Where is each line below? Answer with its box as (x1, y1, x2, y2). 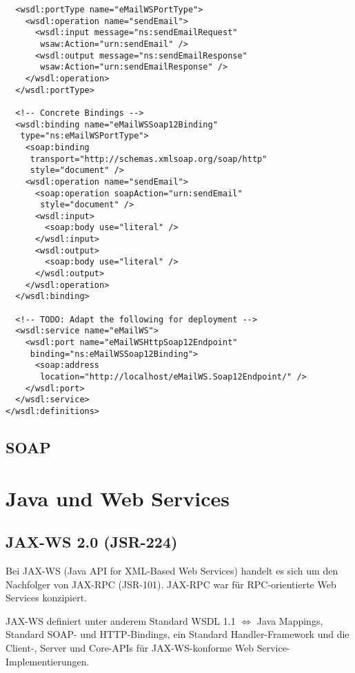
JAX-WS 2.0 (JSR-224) (6, 531, 178, 552)
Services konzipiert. (6, 590, 87, 605)
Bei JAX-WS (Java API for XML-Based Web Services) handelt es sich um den (6, 563, 338, 577)
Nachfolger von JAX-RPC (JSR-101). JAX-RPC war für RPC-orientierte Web (6, 577, 336, 591)
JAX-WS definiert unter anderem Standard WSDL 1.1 (6, 613, 236, 628)
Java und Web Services (6, 484, 230, 512)
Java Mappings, (256, 613, 323, 628)
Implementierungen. (6, 654, 90, 668)
